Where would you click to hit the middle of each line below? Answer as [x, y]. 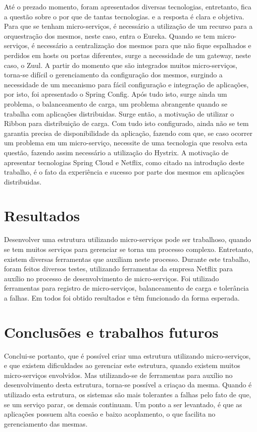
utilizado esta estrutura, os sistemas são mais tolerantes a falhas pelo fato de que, [128, 395]
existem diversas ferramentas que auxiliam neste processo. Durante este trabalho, [127, 259]
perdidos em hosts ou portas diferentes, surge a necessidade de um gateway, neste [128, 55]
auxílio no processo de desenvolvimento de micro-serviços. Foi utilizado [111, 278]
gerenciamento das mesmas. [46, 423]
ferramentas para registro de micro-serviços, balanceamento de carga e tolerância [127, 288]
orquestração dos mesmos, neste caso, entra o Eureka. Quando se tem [109, 35]
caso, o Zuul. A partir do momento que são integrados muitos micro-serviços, [121, 65]
